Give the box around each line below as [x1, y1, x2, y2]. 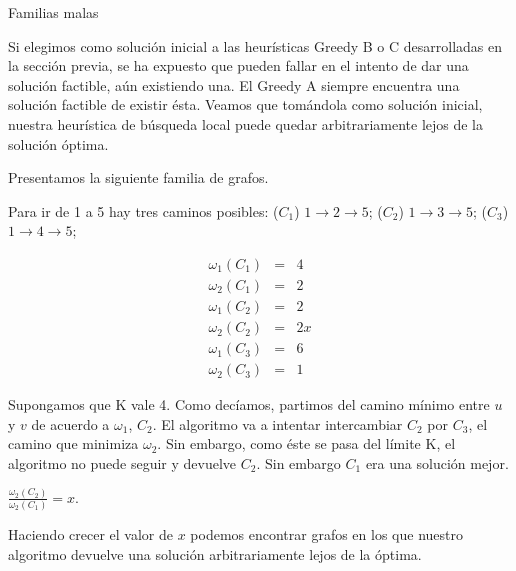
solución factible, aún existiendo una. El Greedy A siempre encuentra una [8, 74, 460, 95]
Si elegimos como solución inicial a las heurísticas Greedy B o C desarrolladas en [8, 35, 503, 56]
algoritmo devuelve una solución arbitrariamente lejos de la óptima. [8, 543, 422, 564]
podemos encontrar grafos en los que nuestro [190, 524, 463, 545]
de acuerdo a [31, 413, 110, 434]
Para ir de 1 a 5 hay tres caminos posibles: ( [8, 200, 279, 221]
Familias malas [8, 2, 99, 22]
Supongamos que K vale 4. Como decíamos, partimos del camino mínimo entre [8, 394, 490, 415]
